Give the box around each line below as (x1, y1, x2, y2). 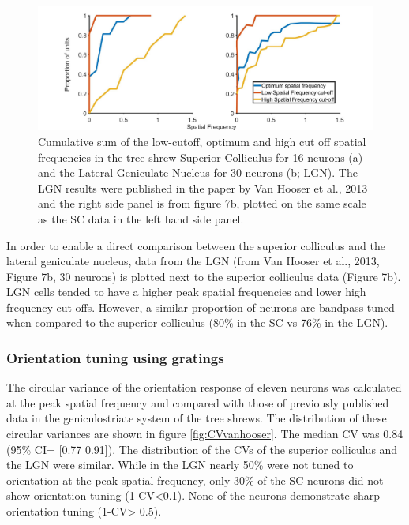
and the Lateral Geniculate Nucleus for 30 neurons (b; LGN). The (38, 164, 358, 181)
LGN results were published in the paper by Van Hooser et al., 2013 (38, 179, 368, 196)
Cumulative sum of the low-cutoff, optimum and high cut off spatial (38, 133, 366, 149)
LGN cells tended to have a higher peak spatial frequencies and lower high (6, 283, 366, 300)
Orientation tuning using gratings (6, 347, 224, 367)
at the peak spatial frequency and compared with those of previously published (6, 394, 389, 411)
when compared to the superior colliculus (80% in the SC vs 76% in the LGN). (6, 314, 388, 331)
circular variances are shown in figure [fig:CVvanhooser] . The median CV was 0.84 (6, 426, 403, 442)
